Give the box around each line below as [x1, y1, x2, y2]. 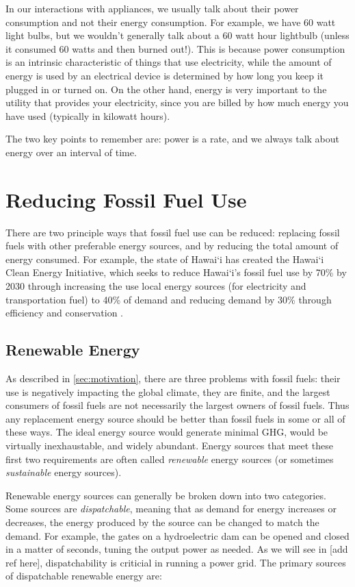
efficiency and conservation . [5, 305, 124, 320]
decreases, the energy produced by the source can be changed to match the [5, 514, 319, 529]
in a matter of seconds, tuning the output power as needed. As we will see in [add [5, 542, 348, 556]
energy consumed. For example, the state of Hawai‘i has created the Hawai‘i [5, 251, 324, 266]
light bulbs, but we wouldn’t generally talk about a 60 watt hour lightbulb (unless [5, 28, 350, 42]
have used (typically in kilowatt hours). [5, 108, 170, 123]
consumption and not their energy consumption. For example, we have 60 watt [5, 14, 336, 29]
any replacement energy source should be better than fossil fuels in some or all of [5, 411, 345, 425]
